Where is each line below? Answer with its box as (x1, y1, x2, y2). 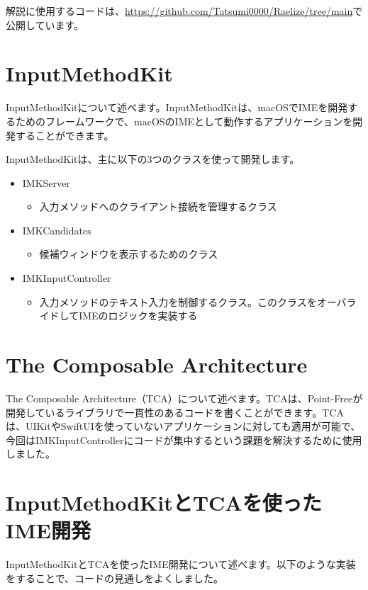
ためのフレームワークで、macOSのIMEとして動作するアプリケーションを (15, 113, 353, 128)
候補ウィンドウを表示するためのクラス (39, 246, 218, 261)
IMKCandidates (22, 222, 91, 237)
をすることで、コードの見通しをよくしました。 (6, 570, 224, 585)
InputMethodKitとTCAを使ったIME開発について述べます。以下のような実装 (6, 557, 356, 572)
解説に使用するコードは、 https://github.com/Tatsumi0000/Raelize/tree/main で (6, 4, 363, 18)
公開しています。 (6, 17, 84, 32)
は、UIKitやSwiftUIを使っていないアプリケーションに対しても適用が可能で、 (6, 419, 361, 433)
